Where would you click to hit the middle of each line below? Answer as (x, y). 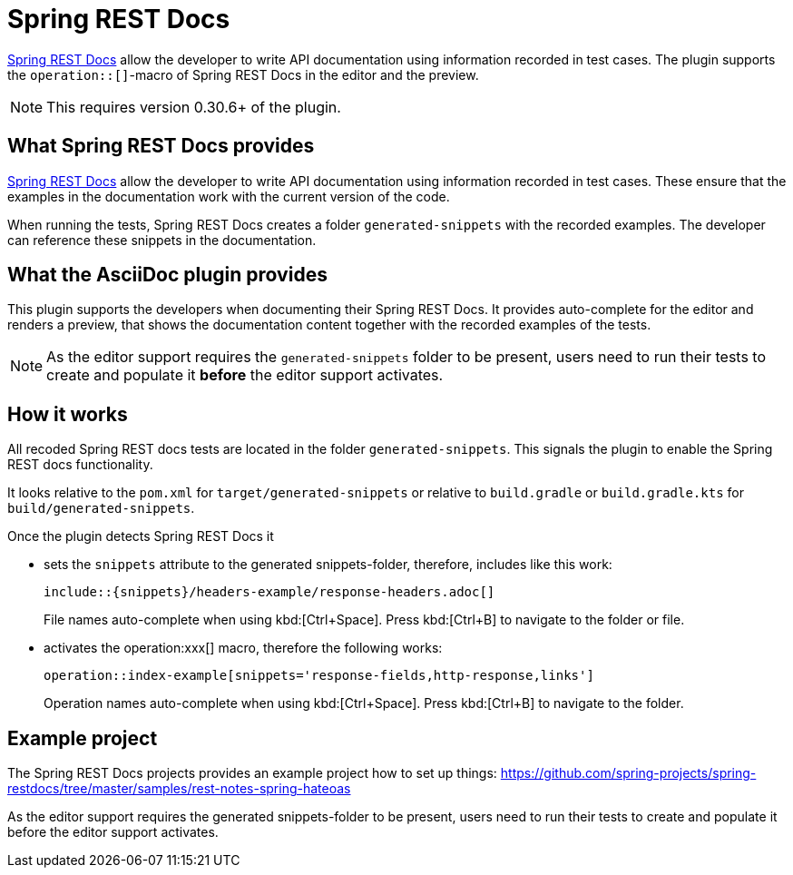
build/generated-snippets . (101, 508)
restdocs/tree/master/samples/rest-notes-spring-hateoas (179, 789)
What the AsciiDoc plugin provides (167, 275)
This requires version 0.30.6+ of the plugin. (194, 107)
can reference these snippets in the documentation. (162, 240)
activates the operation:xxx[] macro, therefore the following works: (243, 648)
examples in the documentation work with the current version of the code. (229, 196)
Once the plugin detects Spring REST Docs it (141, 536)
